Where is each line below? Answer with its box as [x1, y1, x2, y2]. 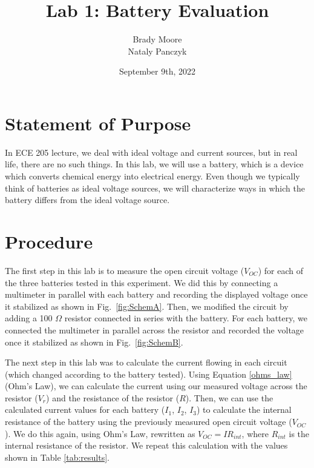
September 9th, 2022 [119, 65, 196, 78]
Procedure [5, 229, 93, 253]
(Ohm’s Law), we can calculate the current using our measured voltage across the [5, 379, 307, 392]
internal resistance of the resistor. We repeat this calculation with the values [5, 439, 288, 452]
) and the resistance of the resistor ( [46, 391, 180, 404]
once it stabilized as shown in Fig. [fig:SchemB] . [5, 335, 183, 348]
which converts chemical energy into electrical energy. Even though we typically [5, 170, 300, 182]
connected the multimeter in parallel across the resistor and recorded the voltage [5, 323, 304, 336]
